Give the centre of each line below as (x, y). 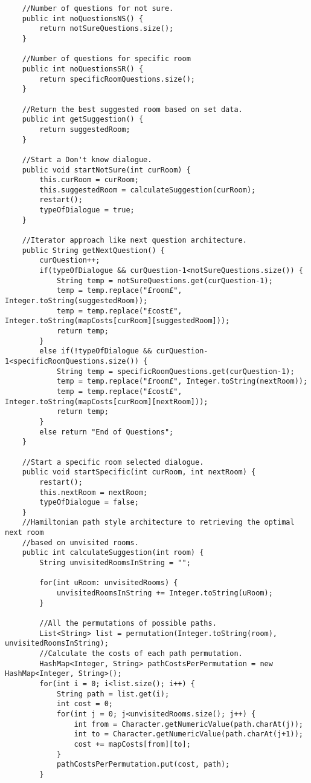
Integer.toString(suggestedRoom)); (76, 301)
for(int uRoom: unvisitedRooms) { (109, 583)
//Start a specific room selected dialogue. (113, 462)
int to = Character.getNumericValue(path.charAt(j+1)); (188, 734)
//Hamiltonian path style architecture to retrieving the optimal (158, 523)
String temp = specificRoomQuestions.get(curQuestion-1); (175, 371)
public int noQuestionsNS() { (83, 18)
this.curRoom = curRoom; (89, 180)
